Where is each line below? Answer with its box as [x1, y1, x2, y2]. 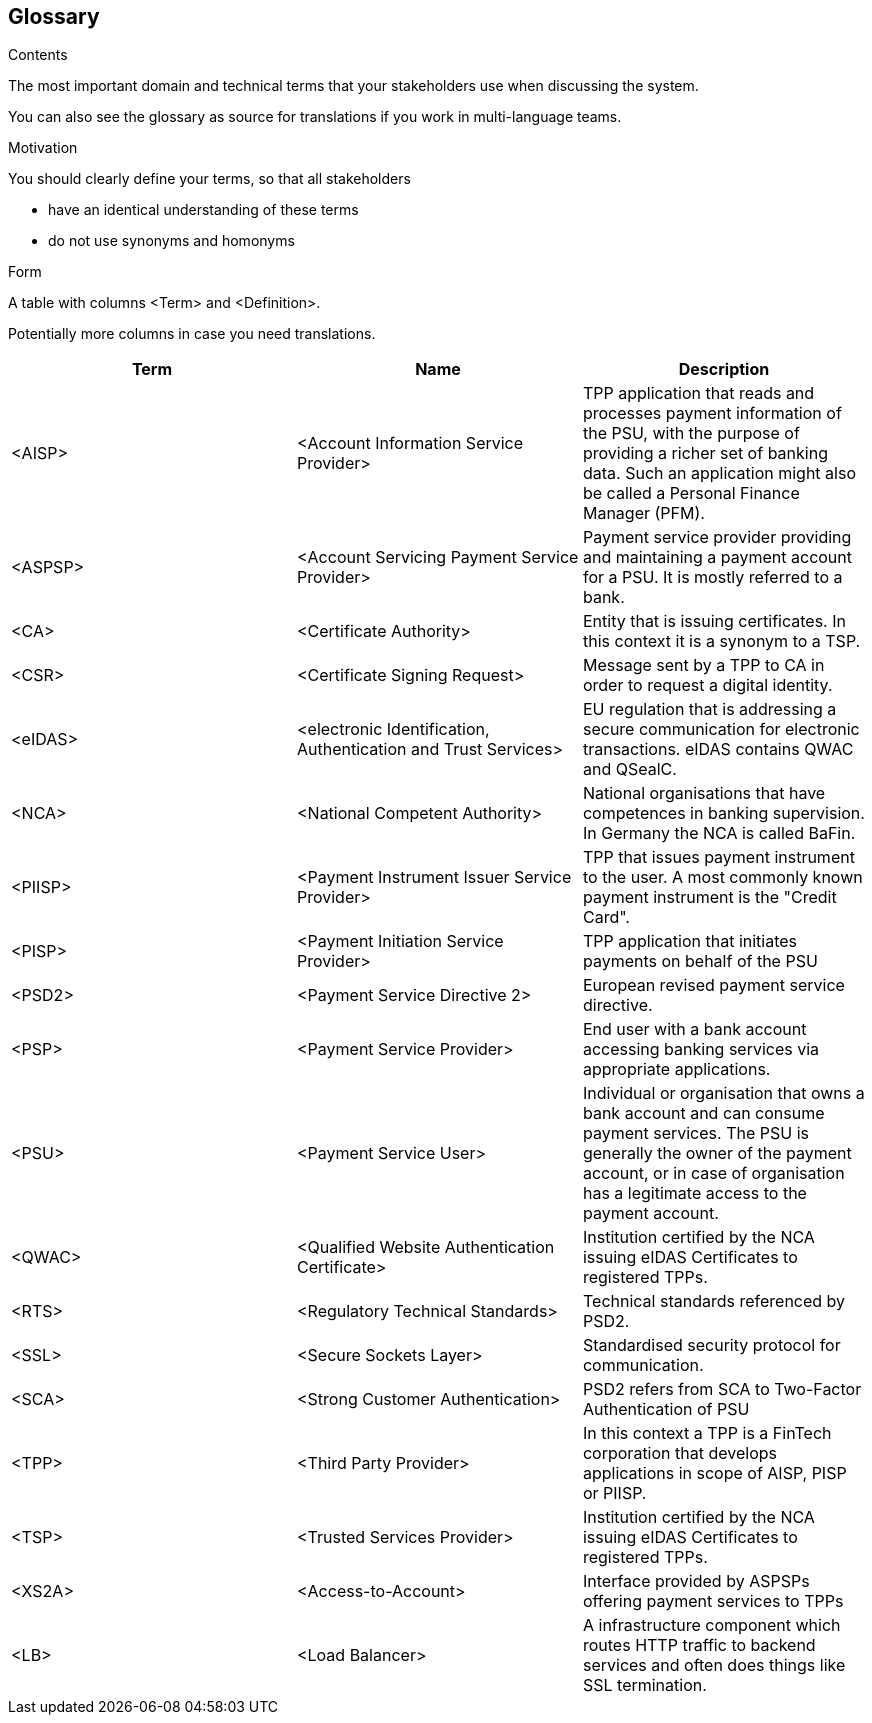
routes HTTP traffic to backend [582, 1635, 816, 1656]
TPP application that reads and [582, 383, 815, 404]
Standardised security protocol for [582, 1335, 841, 1356]
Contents [8, 46, 68, 64]
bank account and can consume [582, 1103, 825, 1124]
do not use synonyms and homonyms [48, 232, 295, 250]
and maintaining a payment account [582, 547, 853, 568]
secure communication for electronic [582, 719, 860, 740]
